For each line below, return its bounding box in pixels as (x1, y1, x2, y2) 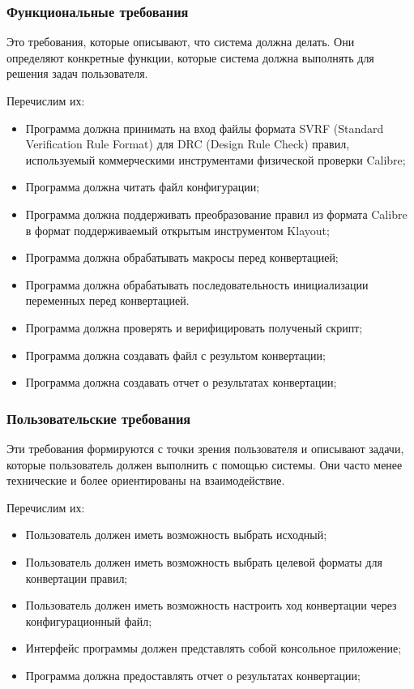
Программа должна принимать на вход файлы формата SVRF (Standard (25, 119, 384, 136)
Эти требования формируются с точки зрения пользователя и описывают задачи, (6, 439, 404, 456)
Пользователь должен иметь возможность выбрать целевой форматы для (25, 553, 382, 570)
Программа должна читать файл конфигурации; (25, 178, 260, 195)
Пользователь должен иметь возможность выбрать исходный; (25, 526, 327, 543)
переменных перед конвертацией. (25, 292, 190, 309)
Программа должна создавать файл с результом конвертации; (25, 346, 326, 363)
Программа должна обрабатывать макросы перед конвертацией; (25, 249, 339, 266)
